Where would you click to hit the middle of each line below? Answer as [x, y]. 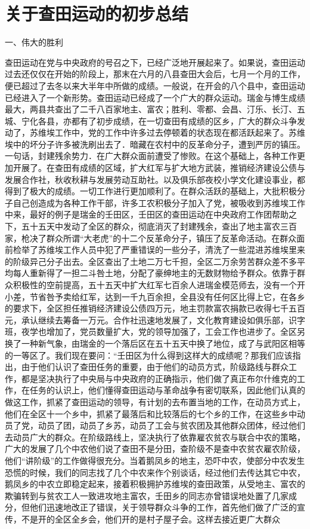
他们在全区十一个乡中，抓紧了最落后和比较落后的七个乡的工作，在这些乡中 [151, 413]
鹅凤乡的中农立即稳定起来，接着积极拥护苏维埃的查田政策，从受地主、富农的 [155, 484]
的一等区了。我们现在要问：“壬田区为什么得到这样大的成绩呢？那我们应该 [149, 355]
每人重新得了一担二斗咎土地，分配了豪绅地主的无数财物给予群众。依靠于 [155, 273]
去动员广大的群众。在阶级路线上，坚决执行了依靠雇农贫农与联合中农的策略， [155, 437]
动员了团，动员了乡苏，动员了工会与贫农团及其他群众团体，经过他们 [171, 425]
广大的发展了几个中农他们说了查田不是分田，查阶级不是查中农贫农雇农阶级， [155, 449]
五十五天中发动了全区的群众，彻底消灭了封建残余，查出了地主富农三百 [159, 226]
